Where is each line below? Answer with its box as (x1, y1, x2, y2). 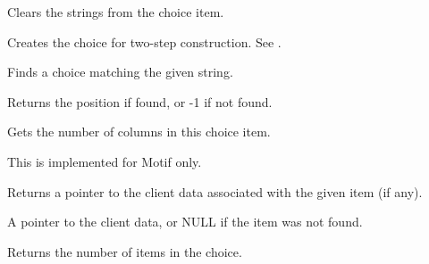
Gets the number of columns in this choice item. (7, 122, 271, 141)
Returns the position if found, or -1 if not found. (7, 92, 273, 111)
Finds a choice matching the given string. (7, 62, 233, 81)
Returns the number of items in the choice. (7, 242, 242, 260)
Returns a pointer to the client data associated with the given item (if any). (7, 182, 423, 201)
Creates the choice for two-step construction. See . (7, 32, 282, 51)
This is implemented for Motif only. (7, 152, 202, 170)
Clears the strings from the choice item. (7, 3, 224, 21)
